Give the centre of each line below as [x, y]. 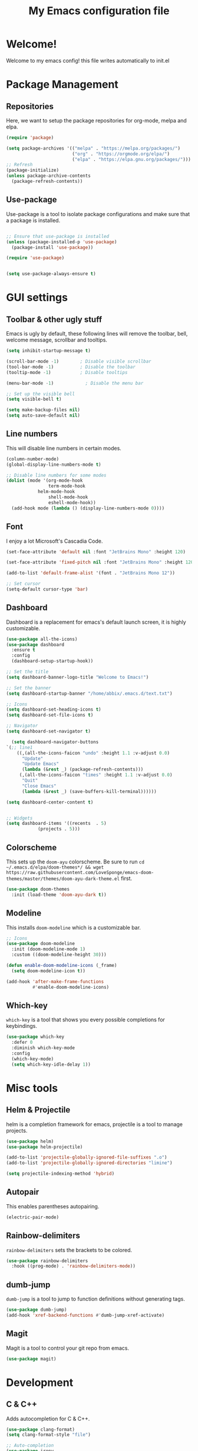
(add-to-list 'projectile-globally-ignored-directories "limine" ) [89, 1163]
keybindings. [22, 1026]
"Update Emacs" [40, 764]
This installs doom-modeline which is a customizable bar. [74, 927]
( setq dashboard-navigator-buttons [55, 742]
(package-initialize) [33, 170]
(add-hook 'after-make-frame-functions [55, 981]
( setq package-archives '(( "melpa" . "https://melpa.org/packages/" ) [93, 148]
